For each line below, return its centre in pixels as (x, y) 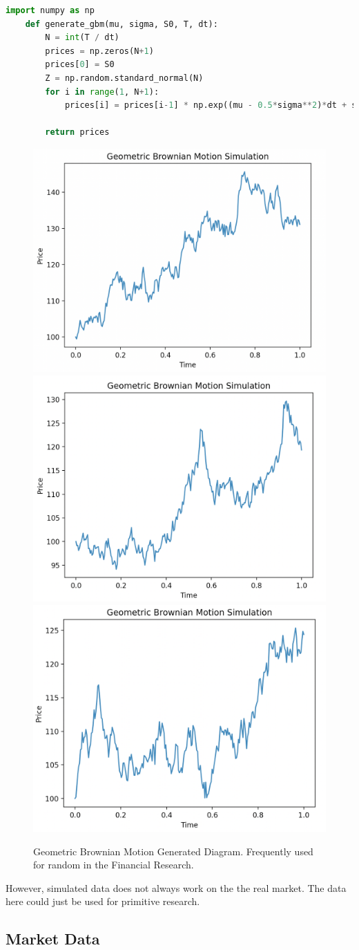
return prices (77, 132)
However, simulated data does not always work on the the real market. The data (176, 887)
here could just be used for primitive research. (103, 901)
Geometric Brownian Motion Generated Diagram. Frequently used (173, 851)
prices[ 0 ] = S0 (80, 65)
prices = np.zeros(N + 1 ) (99, 51)
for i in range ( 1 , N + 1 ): (102, 92)
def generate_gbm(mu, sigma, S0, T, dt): (122, 24)
